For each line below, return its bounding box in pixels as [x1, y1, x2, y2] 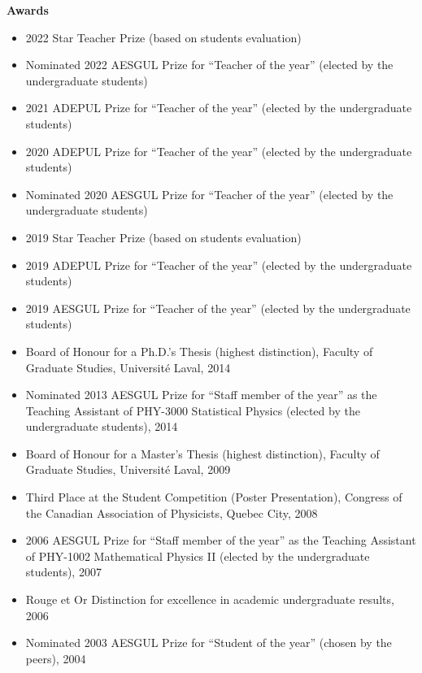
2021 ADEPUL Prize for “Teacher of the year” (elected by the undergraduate [25, 99, 412, 116]
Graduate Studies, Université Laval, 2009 [25, 461, 231, 478]
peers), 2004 [25, 649, 86, 666]
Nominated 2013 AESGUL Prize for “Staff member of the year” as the [25, 386, 377, 403]
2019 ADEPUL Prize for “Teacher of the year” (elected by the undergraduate [25, 256, 412, 273]
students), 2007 [25, 563, 102, 580]
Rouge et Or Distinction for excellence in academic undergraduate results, [25, 591, 394, 608]
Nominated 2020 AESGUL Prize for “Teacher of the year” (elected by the [25, 185, 394, 202]
